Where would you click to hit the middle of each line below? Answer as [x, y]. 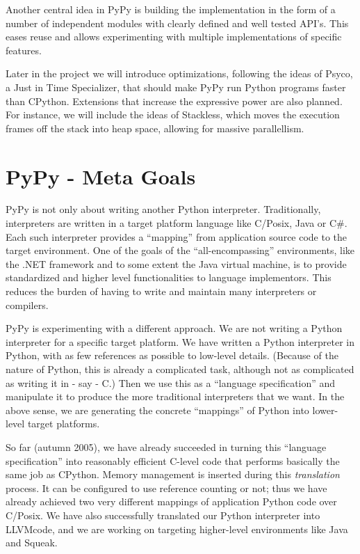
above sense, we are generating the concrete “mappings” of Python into [157, 410]
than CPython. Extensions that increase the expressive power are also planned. [174, 101]
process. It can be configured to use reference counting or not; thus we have [166, 488]
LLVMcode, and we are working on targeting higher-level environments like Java [177, 529]
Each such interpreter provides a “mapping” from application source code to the [177, 236]
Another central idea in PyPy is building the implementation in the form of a [171, 9]
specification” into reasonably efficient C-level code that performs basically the [173, 460]
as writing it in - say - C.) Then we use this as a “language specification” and [171, 382]
